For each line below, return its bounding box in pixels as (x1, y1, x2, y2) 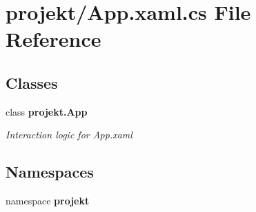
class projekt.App (6, 104, 88, 118)
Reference (6, 25, 101, 53)
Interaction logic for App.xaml (6, 127, 132, 142)
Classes (6, 72, 58, 93)
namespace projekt (6, 193, 90, 208)
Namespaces (6, 161, 94, 182)
